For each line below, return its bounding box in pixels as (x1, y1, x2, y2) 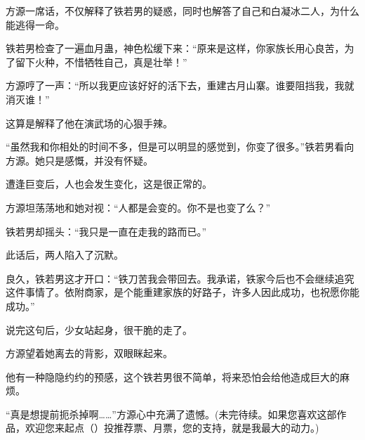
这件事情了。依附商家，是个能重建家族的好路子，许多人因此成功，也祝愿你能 (6, 285, 359, 299)
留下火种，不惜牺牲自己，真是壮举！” (15, 54, 187, 69)
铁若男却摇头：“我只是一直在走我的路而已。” (6, 224, 207, 238)
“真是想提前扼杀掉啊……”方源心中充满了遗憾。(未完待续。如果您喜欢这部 (6, 406, 337, 421)
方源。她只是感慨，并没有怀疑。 (6, 153, 153, 167)
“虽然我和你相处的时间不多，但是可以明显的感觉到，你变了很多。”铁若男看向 (6, 139, 354, 154)
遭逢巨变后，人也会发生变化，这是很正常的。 (6, 176, 212, 191)
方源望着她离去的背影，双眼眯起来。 (6, 346, 173, 361)
